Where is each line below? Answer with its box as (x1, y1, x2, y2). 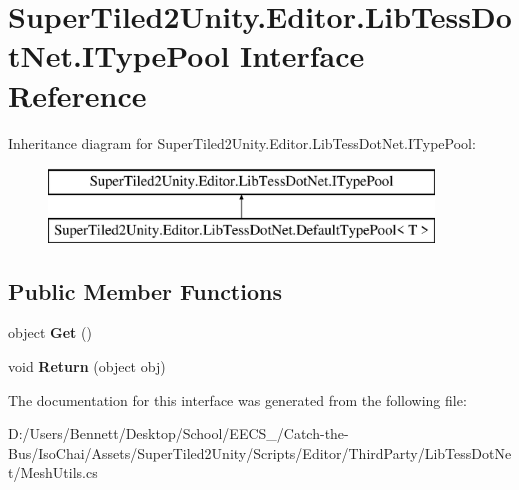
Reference (8, 74, 147, 115)
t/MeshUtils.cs (8, 462, 98, 483)
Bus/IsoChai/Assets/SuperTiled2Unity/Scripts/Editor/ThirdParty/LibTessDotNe (8, 442, 512, 463)
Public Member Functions (8, 275, 282, 306)
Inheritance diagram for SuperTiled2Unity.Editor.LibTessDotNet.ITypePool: (8, 132, 476, 153)
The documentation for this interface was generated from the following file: (8, 389, 467, 410)
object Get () (8, 322, 92, 343)
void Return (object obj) (8, 356, 166, 377)
